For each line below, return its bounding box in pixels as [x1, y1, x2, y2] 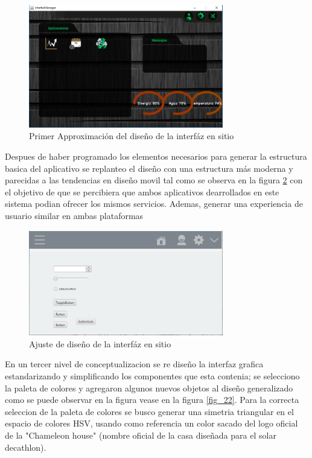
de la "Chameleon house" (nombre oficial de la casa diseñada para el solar [5, 429, 276, 442]
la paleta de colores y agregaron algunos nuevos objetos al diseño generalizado [5, 381, 293, 394]
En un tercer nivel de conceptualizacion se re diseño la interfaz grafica [5, 358, 264, 370]
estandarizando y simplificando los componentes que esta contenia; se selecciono [5, 370, 300, 382]
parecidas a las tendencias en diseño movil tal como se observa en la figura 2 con [5, 174, 303, 186]
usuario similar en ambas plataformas [5, 209, 144, 221]
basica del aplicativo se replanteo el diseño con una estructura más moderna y [5, 162, 293, 174]
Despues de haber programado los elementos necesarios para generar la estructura [5, 150, 307, 163]
